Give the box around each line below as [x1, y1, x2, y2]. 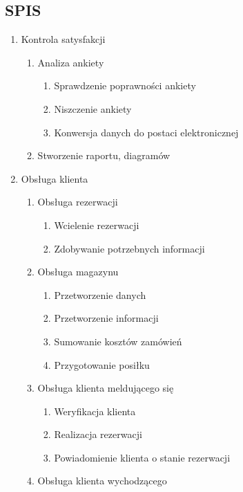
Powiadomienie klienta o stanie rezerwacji [54, 450, 231, 464]
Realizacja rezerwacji [54, 427, 142, 441]
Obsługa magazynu [37, 264, 119, 279]
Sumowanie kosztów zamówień [54, 334, 182, 348]
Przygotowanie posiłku [54, 357, 150, 372]
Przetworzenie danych [54, 287, 146, 302]
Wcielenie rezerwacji [54, 217, 139, 232]
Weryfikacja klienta [54, 403, 136, 418]
